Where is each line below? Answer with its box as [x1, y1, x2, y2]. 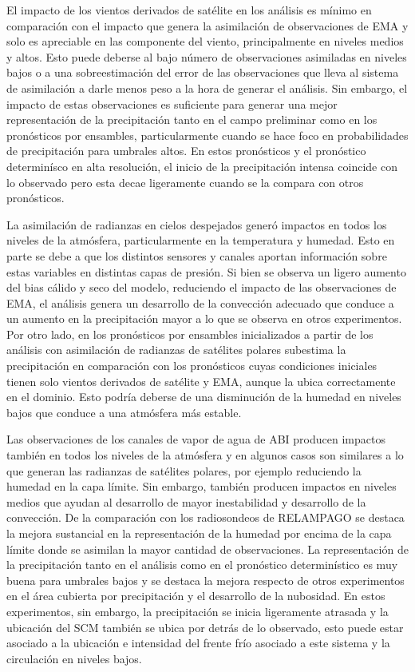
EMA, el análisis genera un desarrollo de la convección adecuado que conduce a [6, 294, 394, 311]
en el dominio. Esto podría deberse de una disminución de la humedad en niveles [6, 388, 401, 405]
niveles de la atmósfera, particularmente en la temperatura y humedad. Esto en [6, 232, 395, 249]
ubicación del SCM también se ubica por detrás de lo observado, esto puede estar [6, 618, 404, 635]
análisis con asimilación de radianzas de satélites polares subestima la [6, 341, 346, 358]
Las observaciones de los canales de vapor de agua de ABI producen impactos [6, 431, 385, 447]
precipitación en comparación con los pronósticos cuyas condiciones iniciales [6, 357, 377, 374]
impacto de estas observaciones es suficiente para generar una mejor [6, 95, 338, 112]
